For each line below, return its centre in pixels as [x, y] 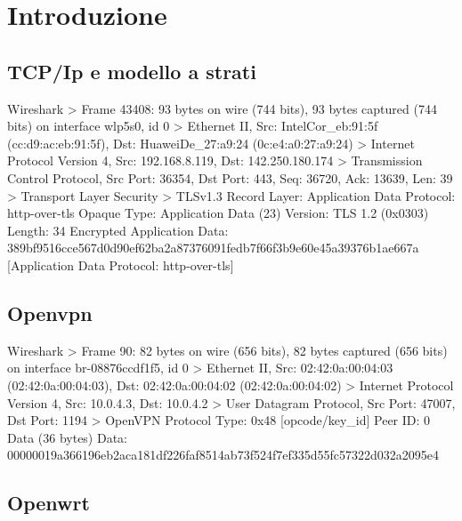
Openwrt [49, 503]
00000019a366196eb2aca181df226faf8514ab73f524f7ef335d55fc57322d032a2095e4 [223, 455]
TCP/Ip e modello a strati [132, 71]
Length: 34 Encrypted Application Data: [118, 230]
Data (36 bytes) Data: [68, 437]
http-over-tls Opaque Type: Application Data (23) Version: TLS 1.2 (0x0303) [218, 213]
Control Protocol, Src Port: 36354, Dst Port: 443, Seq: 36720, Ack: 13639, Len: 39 [230, 177]
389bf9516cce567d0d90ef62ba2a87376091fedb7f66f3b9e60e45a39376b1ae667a [213, 248]
